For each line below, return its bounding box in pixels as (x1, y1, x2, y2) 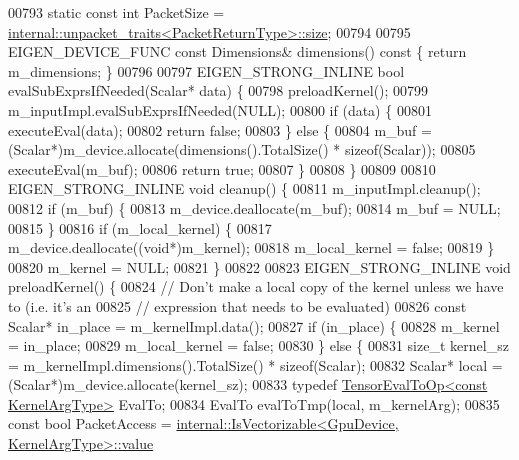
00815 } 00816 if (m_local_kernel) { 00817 (8, 217, 272, 238)
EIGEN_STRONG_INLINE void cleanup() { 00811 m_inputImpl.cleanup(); (8, 178, 481, 199)
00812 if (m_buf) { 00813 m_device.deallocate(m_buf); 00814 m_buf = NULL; (8, 197, 501, 218)
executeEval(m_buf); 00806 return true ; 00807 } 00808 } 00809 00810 (8, 158, 436, 179)
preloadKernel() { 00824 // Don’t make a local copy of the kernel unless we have (8, 276, 504, 297)
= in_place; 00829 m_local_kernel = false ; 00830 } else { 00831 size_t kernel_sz (8, 335, 509, 356)
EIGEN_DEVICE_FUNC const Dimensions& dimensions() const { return (8, 41, 467, 62)
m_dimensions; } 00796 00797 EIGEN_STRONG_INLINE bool (8, 60, 405, 81)
